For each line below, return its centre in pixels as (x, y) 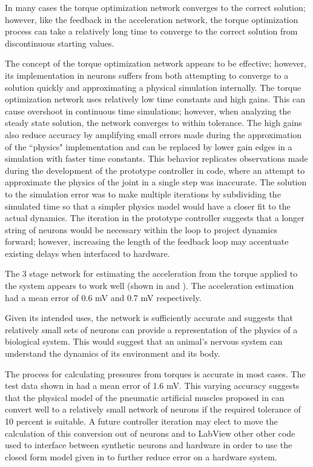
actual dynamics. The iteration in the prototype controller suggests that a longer (155, 218)
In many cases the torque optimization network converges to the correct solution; (155, 7)
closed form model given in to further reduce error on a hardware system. (141, 456)
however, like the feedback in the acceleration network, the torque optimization (152, 19)
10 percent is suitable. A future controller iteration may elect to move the (141, 421)
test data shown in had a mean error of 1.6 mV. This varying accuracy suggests (152, 386)
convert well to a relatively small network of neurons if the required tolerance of (153, 409)
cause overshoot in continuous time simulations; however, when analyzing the (148, 111)
